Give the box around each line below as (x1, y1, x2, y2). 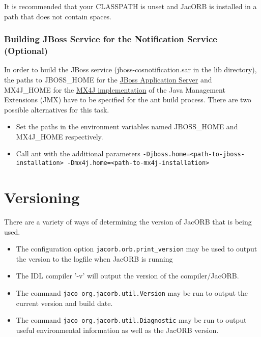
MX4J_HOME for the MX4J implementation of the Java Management (4, 84, 225, 95)
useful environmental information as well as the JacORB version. (16, 324, 219, 335)
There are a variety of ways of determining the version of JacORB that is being (4, 216, 252, 227)
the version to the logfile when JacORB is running (16, 253, 173, 264)
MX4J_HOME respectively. (16, 131, 103, 142)
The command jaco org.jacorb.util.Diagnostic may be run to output (16, 315, 247, 325)
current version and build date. (16, 297, 113, 308)
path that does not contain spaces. (4, 11, 112, 21)
